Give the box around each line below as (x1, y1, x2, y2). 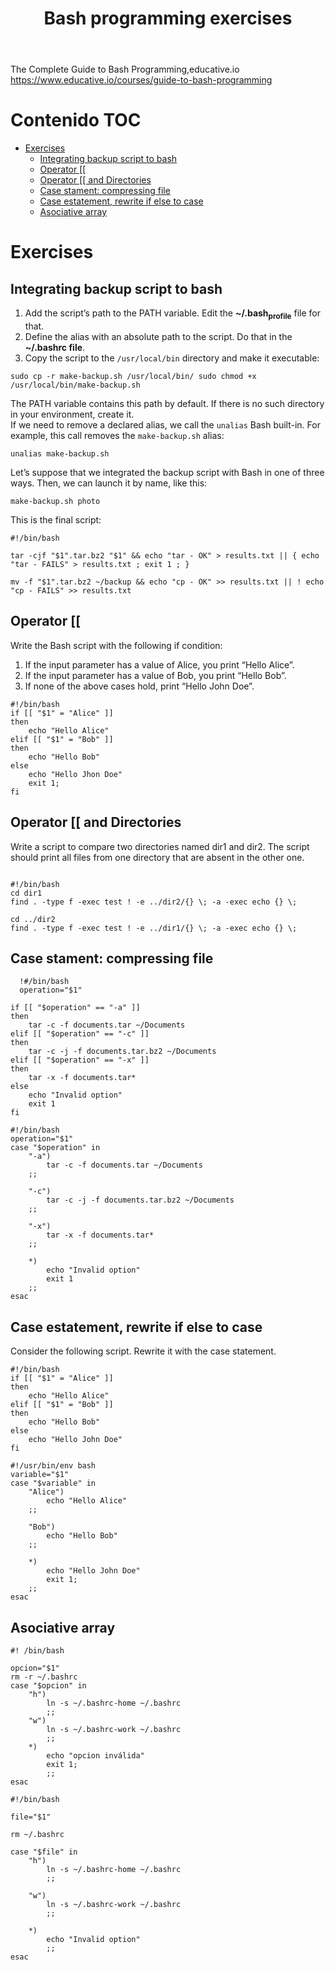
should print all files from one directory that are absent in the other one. (10, 851, 305, 863)
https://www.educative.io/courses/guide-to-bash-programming (10, 74, 273, 86)
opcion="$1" (10, 1663, 60, 1673)
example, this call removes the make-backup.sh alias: (10, 429, 225, 441)
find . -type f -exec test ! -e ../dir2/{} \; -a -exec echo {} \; (10, 897, 298, 907)
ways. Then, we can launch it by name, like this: (10, 477, 208, 489)
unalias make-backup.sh (10, 448, 110, 459)
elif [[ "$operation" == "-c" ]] (10, 1029, 150, 1039)
